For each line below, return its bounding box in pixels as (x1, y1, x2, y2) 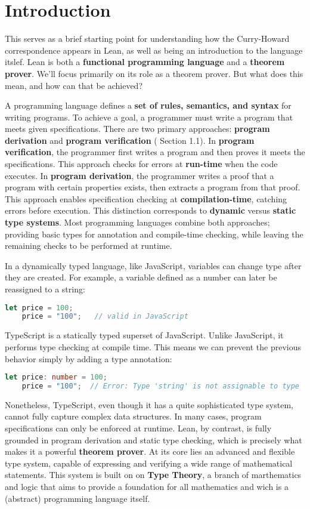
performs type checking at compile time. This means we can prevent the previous (5, 340, 302, 353)
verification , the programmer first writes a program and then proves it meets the (5, 146, 305, 158)
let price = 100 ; (5, 303, 73, 312)
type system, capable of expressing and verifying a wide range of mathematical (5, 456, 293, 469)
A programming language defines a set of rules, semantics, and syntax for (5, 99, 292, 112)
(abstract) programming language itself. (5, 492, 150, 504)
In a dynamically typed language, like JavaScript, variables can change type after (5, 259, 302, 272)
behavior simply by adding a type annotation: (5, 352, 172, 365)
